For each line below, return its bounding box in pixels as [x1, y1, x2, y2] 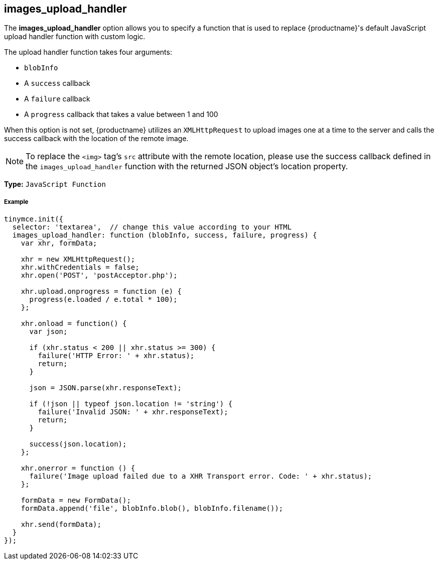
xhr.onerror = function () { [21, 464, 135, 473]
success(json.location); [29, 440, 127, 448]
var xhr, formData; [21, 239, 97, 248]
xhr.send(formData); [21, 520, 101, 529]
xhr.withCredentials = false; [21, 263, 139, 272]
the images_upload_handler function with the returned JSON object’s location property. [26, 161, 348, 172]
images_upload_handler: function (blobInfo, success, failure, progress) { [12, 231, 317, 240]
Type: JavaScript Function [4, 180, 106, 189]
